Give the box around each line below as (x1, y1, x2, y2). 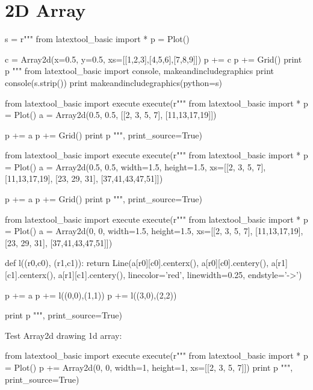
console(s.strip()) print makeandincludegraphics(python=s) (5, 76, 223, 88)
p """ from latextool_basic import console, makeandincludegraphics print (5, 64, 274, 77)
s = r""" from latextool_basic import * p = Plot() (5, 32, 190, 45)
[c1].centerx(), (5, 268, 56, 281)
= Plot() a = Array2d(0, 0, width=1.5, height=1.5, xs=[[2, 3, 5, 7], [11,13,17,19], (5, 224, 303, 237)
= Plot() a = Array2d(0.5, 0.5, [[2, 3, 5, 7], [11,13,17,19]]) (5, 108, 217, 121)
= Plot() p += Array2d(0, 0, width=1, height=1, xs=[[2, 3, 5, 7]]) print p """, (5, 361, 293, 373)
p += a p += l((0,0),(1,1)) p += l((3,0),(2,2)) (5, 288, 177, 301)
